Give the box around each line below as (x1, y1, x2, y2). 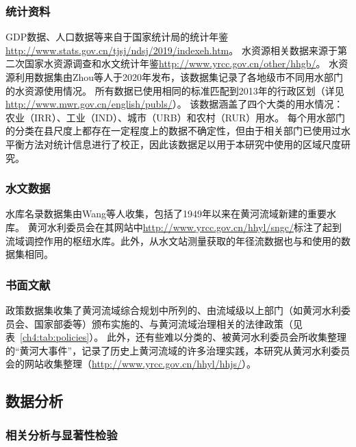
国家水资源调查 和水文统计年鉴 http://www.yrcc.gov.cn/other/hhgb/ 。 (24, 56, 326, 71)
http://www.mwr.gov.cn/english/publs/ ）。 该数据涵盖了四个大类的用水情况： (5, 97, 344, 111)
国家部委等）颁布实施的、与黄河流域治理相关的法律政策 (34, 316, 283, 330)
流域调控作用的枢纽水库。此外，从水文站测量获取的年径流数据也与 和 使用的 (5, 233, 341, 247)
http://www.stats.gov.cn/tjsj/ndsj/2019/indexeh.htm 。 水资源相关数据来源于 (5, 43, 338, 57)
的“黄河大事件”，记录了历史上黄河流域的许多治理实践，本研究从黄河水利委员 (5, 343, 351, 357)
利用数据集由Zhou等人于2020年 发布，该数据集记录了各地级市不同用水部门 (14, 70, 344, 84)
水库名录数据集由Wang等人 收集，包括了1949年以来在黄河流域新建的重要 (5, 206, 327, 221)
